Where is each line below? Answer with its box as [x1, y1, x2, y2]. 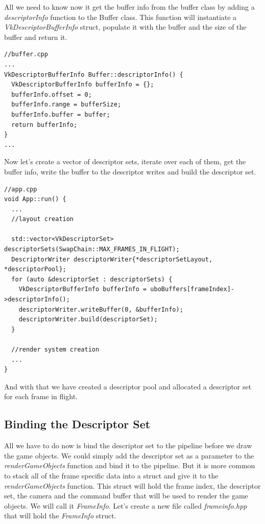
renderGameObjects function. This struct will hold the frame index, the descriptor [4, 480, 261, 491]
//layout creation [11, 215, 74, 223]
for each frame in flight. [4, 391, 78, 402]
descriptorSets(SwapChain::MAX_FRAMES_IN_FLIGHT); [4, 246, 180, 253]
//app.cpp [4, 185, 37, 193]
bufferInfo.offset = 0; [11, 91, 92, 98]
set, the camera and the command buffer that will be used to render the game [4, 490, 248, 501]
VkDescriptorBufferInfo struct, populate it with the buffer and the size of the [4, 21, 247, 32]
